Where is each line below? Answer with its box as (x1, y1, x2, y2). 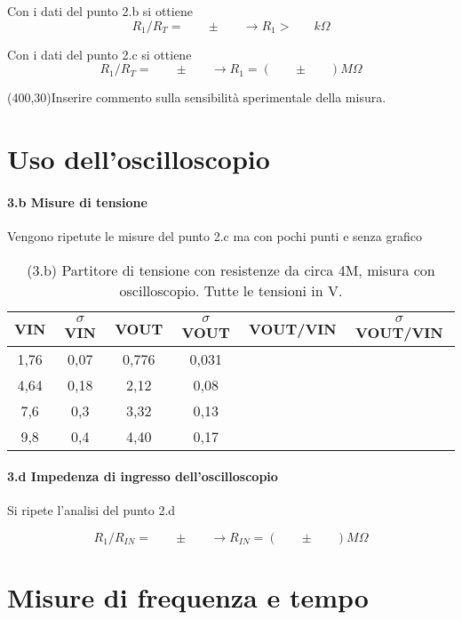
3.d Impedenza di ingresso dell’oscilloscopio (7, 467, 278, 486)
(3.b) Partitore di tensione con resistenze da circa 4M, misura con (27, 259, 435, 280)
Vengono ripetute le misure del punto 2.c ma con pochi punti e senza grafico (7, 226, 422, 245)
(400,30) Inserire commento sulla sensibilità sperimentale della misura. (7, 88, 386, 107)
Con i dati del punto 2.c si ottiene (7, 44, 192, 63)
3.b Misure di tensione (7, 192, 147, 211)
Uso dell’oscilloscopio (7, 140, 270, 176)
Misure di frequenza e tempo (7, 579, 369, 616)
